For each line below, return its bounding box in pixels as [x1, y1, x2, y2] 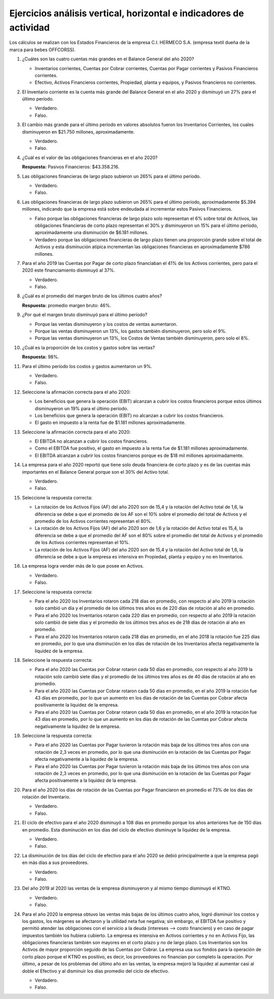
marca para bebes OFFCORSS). [9, 46, 76, 53]
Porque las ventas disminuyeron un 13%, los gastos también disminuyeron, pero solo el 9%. [35, 328, 227, 335]
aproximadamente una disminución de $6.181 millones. [35, 229, 149, 236]
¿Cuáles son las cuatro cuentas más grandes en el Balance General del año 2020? [22, 56, 194, 62]
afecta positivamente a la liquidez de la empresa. [35, 777, 137, 784]
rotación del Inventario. [22, 794, 71, 800]
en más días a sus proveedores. [22, 859, 89, 865]
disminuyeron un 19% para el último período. [35, 405, 128, 411]
